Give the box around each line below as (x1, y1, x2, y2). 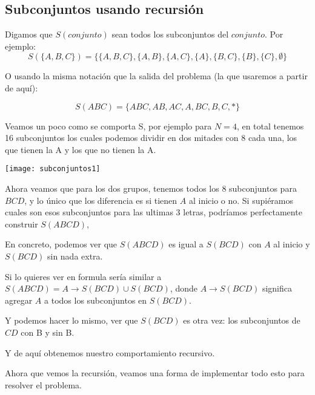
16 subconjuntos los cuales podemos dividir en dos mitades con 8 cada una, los (5, 131, 297, 144)
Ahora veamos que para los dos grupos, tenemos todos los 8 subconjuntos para (5, 182, 297, 195)
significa (262, 282, 292, 295)
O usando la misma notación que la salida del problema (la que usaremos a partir (5, 70, 308, 82)
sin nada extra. (47, 249, 103, 262)
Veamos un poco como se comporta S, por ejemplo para (5, 119, 212, 132)
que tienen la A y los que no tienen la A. (5, 143, 156, 155)
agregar (5, 293, 33, 306)
